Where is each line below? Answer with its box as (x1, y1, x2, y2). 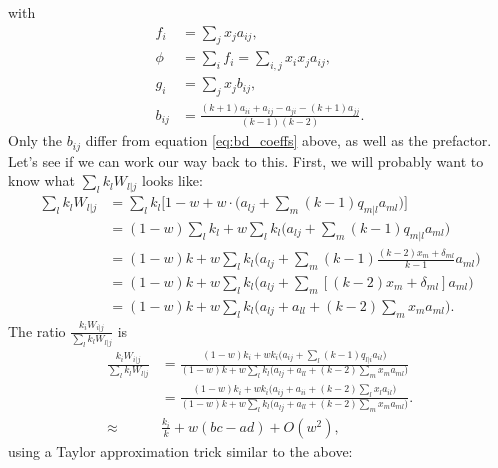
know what (8, 170, 75, 191)
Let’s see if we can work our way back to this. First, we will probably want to (8, 150, 484, 171)
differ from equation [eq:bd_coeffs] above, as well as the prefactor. (85, 130, 492, 151)
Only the (8, 130, 63, 151)
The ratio (8, 320, 66, 341)
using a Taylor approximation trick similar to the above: (8, 440, 353, 461)
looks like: (142, 170, 203, 191)
